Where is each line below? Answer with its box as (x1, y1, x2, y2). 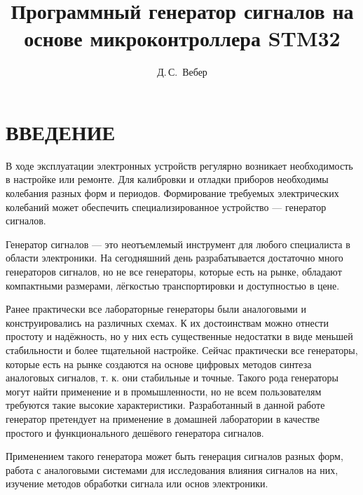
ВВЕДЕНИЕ (6, 117, 116, 146)
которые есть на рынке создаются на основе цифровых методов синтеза (6, 356, 312, 371)
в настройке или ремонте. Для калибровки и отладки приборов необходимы (6, 172, 329, 187)
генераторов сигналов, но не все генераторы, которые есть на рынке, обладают (6, 264, 342, 278)
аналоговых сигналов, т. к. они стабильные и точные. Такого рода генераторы (6, 370, 338, 385)
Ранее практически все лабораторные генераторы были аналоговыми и (6, 301, 306, 316)
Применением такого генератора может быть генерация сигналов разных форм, (6, 449, 343, 463)
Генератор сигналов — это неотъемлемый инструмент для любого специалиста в (6, 236, 350, 251)
